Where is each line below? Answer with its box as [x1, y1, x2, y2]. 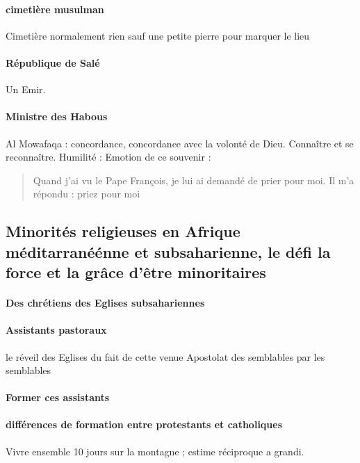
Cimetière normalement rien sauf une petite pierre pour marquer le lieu [6, 28, 310, 42]
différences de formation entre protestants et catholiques [6, 417, 283, 432]
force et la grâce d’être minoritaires [6, 261, 266, 283]
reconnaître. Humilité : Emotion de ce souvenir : [6, 149, 211, 164]
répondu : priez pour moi [33, 186, 140, 201]
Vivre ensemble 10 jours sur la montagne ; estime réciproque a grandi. [6, 444, 304, 458]
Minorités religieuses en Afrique [6, 220, 240, 242]
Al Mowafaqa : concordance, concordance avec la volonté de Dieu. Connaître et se [6, 136, 354, 150]
